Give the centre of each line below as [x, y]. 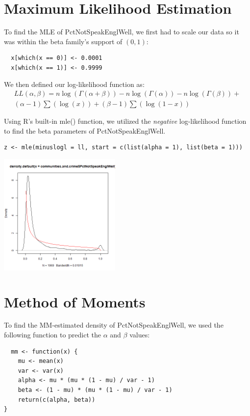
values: [140, 335]
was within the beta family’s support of [63, 41]
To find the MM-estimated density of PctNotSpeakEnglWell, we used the [114, 325]
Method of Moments [75, 301]
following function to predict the [53, 335]
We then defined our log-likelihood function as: [74, 84]
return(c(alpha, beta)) [57, 400]
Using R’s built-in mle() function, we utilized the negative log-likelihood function [125, 121]
